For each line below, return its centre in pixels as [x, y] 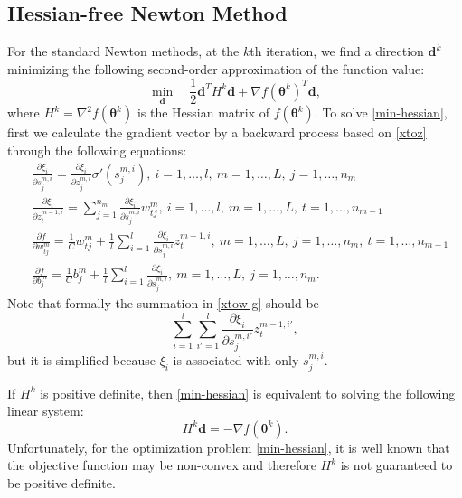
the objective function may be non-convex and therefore [162, 465]
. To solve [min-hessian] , [381, 113]
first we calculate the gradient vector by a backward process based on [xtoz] [217, 132]
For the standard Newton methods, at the [123, 51]
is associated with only [236, 360]
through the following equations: [97, 150]
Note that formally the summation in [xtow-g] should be [163, 303]
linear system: [46, 411]
